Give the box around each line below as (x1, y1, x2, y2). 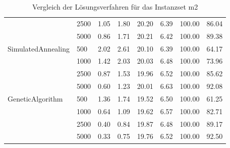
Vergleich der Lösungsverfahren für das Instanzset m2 (32, 2, 198, 12)
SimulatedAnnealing (8, 43, 70, 54)
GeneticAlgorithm (8, 93, 63, 104)
